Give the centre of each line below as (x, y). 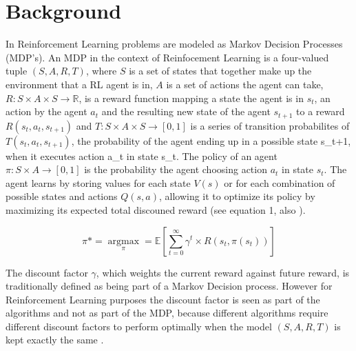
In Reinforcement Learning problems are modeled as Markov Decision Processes (174, 44)
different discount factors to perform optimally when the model (139, 326)
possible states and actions (62, 196)
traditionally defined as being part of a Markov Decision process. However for (169, 286)
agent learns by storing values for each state (98, 182)
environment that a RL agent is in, (79, 84)
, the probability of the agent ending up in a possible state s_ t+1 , (211, 140)
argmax (124, 241)
